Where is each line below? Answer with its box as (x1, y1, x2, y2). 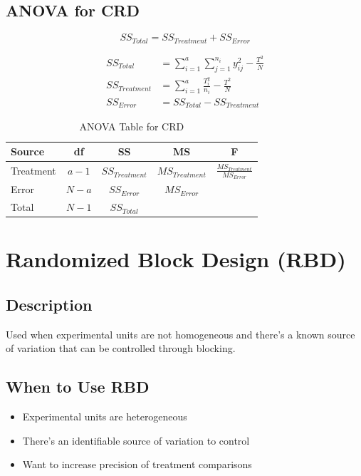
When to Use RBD (6, 376, 150, 398)
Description (6, 294, 93, 316)
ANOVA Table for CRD (79, 119, 184, 134)
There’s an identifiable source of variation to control (22, 433, 250, 447)
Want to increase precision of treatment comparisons (22, 457, 252, 472)
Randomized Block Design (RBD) (6, 244, 346, 274)
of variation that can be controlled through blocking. (6, 341, 236, 356)
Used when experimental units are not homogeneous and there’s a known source (6, 326, 355, 341)
